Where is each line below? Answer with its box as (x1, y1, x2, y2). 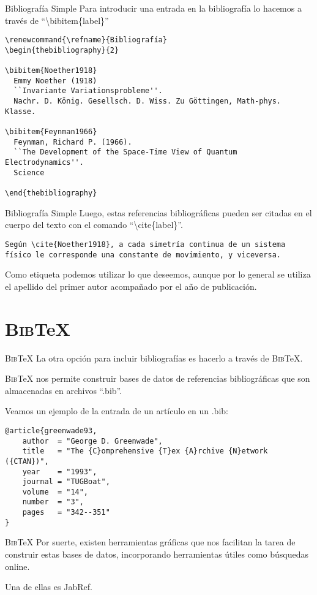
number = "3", (22, 498, 84, 507)
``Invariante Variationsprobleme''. (13, 86, 163, 96)
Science (13, 168, 45, 177)
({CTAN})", (5, 457, 49, 466)
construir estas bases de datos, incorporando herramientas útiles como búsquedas (5, 548, 309, 561)
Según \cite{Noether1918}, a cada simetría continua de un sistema (5, 240, 286, 249)
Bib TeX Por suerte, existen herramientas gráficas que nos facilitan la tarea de (5, 536, 296, 548)
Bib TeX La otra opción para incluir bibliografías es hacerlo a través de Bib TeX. (5, 351, 303, 364)
